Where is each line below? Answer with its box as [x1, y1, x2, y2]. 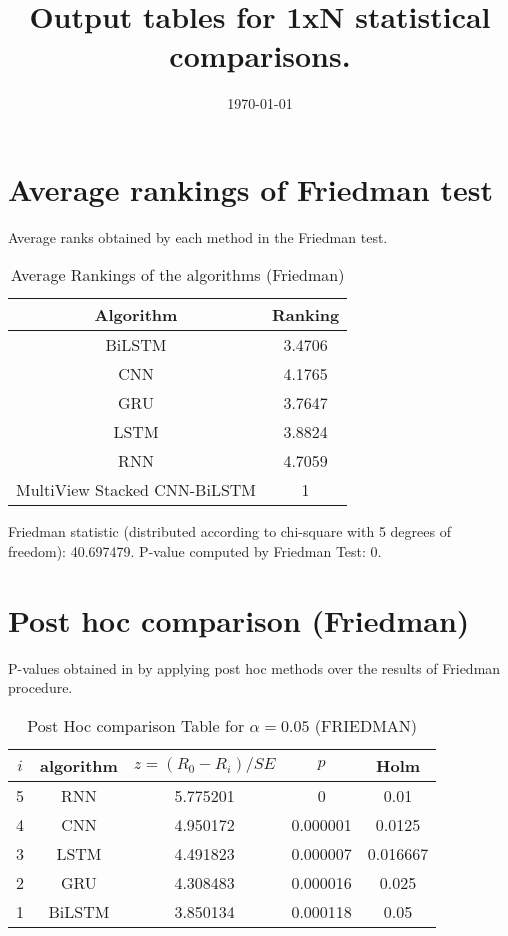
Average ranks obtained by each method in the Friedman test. [8, 226, 388, 247]
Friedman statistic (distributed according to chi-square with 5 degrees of [8, 521, 451, 542]
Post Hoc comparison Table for [27, 713, 245, 737]
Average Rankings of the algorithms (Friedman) [10, 263, 345, 287]
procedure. [8, 677, 73, 698]
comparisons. [169, 35, 351, 76]
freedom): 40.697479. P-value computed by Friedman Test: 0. [8, 541, 382, 562]
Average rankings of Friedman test [8, 168, 493, 209]
